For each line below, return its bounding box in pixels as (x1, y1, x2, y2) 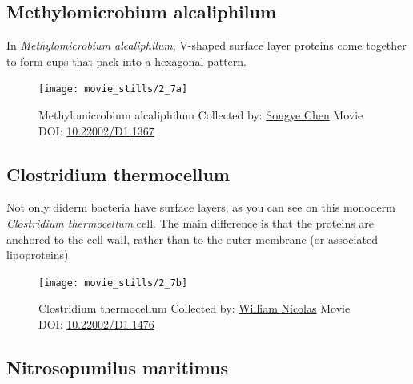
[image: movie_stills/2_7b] (38, 277, 188, 289)
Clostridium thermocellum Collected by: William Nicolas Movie (38, 300, 351, 317)
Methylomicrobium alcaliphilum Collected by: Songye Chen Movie (38, 107, 363, 123)
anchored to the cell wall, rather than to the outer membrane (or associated (6, 230, 378, 247)
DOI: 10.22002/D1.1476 (38, 316, 154, 333)
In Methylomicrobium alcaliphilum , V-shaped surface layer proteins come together (6, 37, 407, 54)
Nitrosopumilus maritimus (6, 355, 228, 380)
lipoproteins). (6, 246, 72, 263)
